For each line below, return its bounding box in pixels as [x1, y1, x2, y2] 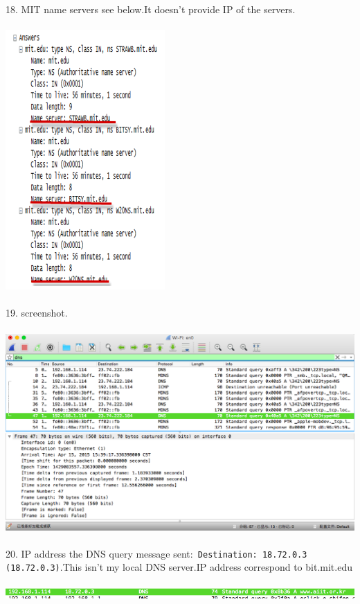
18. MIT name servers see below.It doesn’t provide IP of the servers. [6, 2, 296, 16]
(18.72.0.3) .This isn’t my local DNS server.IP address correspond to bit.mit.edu [6, 560, 352, 574]
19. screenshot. [6, 305, 68, 320]
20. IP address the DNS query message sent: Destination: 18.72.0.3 [6, 546, 307, 560]
